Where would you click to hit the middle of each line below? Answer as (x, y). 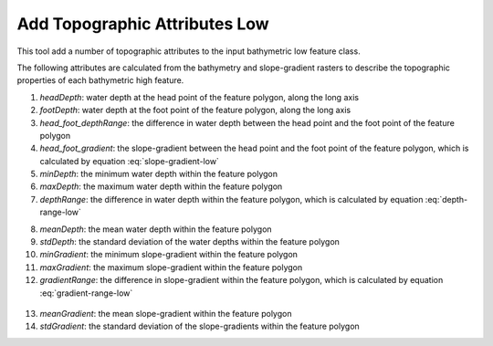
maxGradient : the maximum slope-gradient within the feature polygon (171, 267)
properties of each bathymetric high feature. (100, 80)
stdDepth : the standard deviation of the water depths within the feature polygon (189, 242)
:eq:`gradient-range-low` (86, 293)
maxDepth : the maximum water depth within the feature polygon (161, 186)
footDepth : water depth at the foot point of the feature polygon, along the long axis (195, 110)
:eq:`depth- (446, 199)
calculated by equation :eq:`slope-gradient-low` (129, 161)
